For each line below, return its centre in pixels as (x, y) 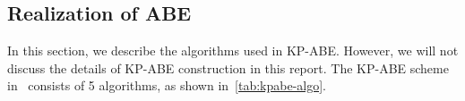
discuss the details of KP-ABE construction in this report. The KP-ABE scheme (228, 67)
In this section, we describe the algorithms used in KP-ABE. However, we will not (233, 50)
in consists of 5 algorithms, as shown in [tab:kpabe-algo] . (167, 85)
